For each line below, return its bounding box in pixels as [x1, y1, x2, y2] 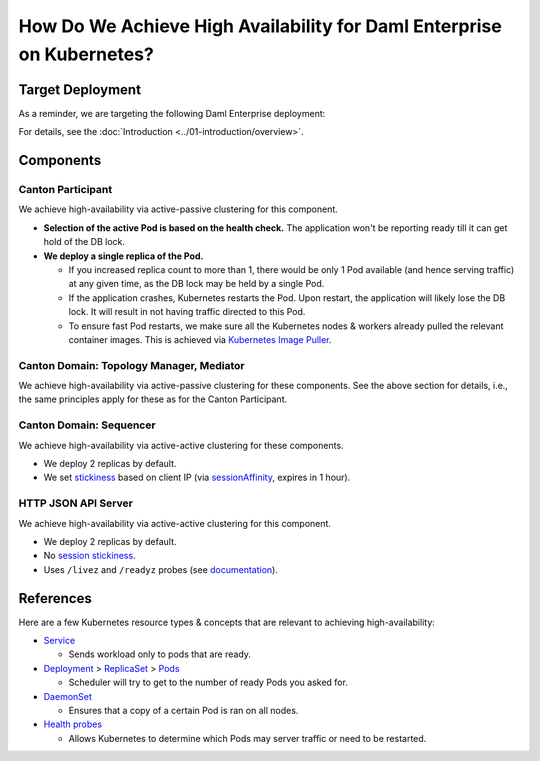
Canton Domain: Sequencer [18, 418, 156, 432]
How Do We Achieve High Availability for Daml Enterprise [18, 15, 502, 37]
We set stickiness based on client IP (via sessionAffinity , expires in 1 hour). [43, 471, 351, 484]
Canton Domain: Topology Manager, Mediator [18, 358, 245, 372]
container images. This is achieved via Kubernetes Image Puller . [68, 333, 332, 345]
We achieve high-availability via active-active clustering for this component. [18, 517, 332, 529]
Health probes [43, 718, 103, 730]
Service [43, 634, 76, 646]
